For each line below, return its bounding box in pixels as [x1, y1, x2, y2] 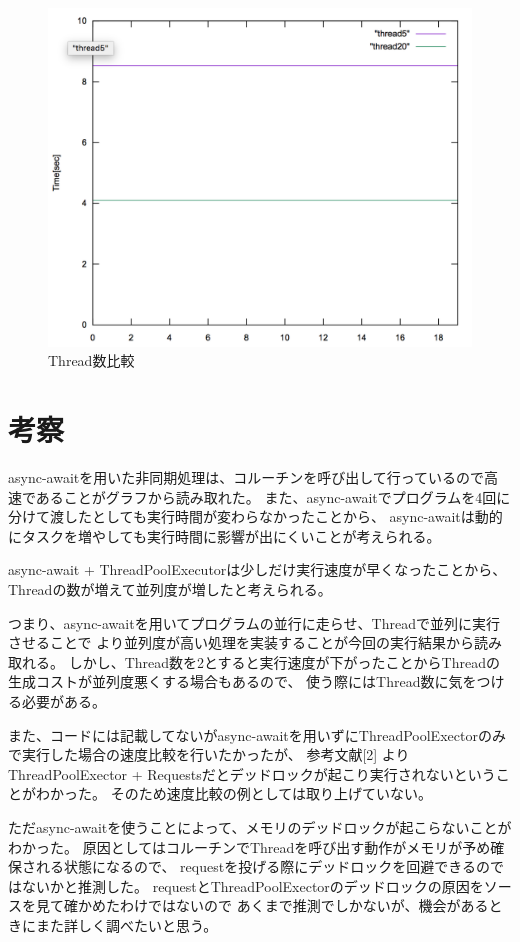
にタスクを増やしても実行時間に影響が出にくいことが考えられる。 [8, 525, 441, 546]
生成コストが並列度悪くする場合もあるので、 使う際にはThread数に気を [8, 671, 477, 692]
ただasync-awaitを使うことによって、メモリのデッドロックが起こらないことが [8, 816, 512, 837]
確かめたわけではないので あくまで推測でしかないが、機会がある [63, 895, 489, 916]
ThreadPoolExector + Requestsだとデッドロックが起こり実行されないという [8, 763, 496, 784]
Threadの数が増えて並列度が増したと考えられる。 [8, 578, 332, 599]
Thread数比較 [48, 350, 135, 371]
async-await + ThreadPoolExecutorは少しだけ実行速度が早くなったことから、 [8, 559, 507, 580]
